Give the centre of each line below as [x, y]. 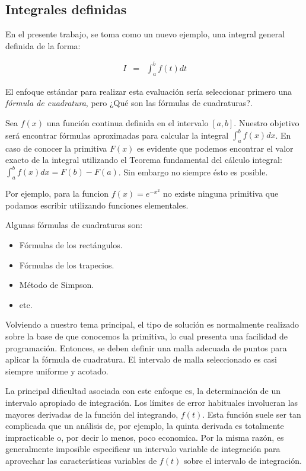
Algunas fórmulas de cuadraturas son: [74, 225]
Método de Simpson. [57, 285]
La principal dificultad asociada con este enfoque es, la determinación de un [143, 391]
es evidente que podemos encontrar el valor [215, 148]
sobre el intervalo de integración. [243, 460]
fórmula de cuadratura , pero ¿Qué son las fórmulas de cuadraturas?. [129, 103]
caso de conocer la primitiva [56, 148]
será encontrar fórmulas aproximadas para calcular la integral [117, 134]
